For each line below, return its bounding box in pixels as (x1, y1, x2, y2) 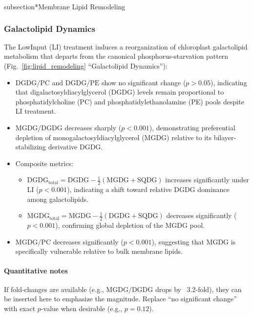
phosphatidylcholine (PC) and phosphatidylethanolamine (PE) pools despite (15, 96, 244, 106)
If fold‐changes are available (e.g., (4, 284, 104, 294)
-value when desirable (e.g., (41, 303, 123, 313)
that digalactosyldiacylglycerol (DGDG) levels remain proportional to (15, 87, 224, 97)
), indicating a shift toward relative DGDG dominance (67, 184, 230, 195)
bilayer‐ (213, 132, 236, 142)
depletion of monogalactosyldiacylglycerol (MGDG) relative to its (15, 132, 211, 142)
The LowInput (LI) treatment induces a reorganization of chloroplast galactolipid (4, 41, 248, 51)
